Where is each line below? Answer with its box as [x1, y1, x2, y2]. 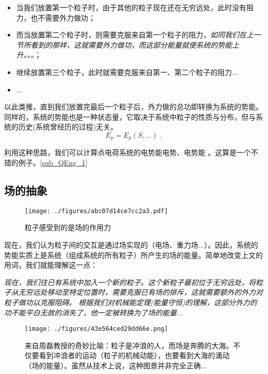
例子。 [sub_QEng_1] [18, 157, 88, 167]
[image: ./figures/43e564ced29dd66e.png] [25, 325, 168, 333]
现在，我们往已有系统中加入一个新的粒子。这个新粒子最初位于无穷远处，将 [4, 276, 256, 287]
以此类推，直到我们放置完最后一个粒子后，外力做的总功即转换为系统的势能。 [4, 101, 263, 112]
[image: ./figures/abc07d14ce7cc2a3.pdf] [25, 207, 168, 215]
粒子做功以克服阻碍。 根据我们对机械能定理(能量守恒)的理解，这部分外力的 [4, 297, 257, 307]
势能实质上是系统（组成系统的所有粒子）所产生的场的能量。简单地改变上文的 [4, 249, 263, 260]
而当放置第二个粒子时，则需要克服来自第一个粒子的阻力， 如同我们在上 [16, 29, 254, 40]
